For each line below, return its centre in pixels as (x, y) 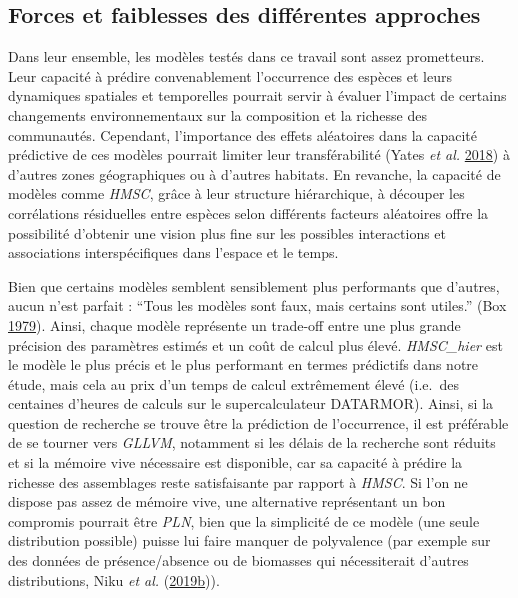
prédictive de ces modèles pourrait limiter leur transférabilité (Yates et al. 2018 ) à (259, 154)
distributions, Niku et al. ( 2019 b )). (114, 579)
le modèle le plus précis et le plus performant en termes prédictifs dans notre (243, 364)
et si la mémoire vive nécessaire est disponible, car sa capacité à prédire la (235, 462)
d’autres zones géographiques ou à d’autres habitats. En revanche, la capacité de (254, 173)
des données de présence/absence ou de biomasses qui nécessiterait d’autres (238, 560)
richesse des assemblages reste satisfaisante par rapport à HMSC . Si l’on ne (238, 481)
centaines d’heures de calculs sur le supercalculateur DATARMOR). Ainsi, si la (251, 403)
